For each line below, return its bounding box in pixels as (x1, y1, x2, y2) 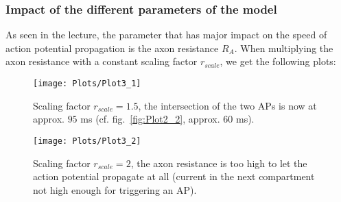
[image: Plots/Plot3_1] (33, 79, 141, 88)
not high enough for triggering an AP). (33, 182, 197, 197)
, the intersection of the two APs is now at (138, 98, 317, 112)
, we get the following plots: (220, 54, 336, 68)
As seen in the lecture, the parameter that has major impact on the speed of (5, 27, 327, 42)
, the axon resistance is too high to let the (130, 155, 307, 170)
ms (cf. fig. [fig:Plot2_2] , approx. (80, 112, 220, 126)
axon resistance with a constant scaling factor (5, 54, 198, 68)
